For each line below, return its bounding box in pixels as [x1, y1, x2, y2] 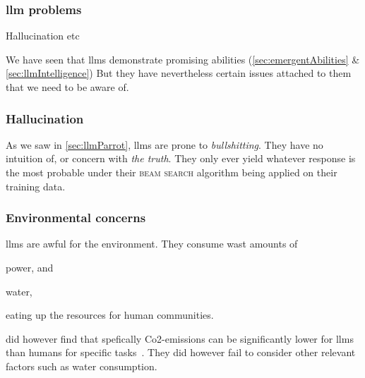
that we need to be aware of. [6, 80, 129, 94]
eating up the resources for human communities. [6, 307, 214, 322]
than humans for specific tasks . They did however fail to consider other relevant [6, 345, 356, 360]
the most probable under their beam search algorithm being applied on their [6, 165, 337, 179]
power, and [6, 260, 54, 274]
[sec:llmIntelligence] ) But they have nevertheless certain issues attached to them [6, 66, 352, 80]
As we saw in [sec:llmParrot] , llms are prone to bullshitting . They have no [6, 137, 323, 152]
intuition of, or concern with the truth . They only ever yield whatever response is [6, 151, 356, 166]
